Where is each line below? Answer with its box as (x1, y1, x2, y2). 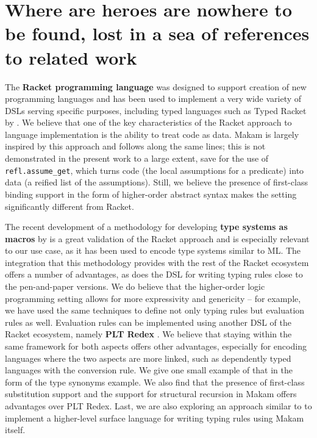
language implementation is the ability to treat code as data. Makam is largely (5, 127, 299, 140)
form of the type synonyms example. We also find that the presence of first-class (5, 375, 305, 388)
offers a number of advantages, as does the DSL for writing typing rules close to (5, 268, 303, 281)
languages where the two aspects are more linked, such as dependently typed (5, 351, 291, 364)
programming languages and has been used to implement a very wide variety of (5, 92, 302, 105)
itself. (5, 423, 26, 436)
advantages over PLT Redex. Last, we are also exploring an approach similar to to (5, 400, 312, 412)
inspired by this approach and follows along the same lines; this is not (5, 140, 266, 153)
